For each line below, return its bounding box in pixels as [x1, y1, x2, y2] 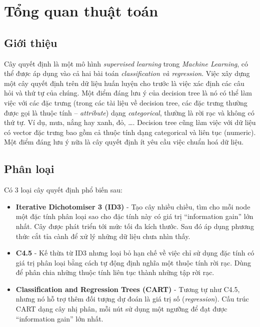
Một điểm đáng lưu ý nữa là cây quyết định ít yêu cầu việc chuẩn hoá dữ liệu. [4, 136, 244, 147]
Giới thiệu [4, 34, 57, 50]
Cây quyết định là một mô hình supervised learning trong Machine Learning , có [4, 58, 248, 68]
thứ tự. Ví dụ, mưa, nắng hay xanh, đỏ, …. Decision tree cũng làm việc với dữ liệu [4, 117, 256, 127]
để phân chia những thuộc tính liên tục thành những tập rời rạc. [15, 267, 214, 277]
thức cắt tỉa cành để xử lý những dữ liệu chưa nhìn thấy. [15, 230, 190, 241]
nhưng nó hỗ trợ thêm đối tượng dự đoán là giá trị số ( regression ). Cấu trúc [15, 293, 249, 304]
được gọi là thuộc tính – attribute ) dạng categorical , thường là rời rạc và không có [4, 107, 254, 117]
